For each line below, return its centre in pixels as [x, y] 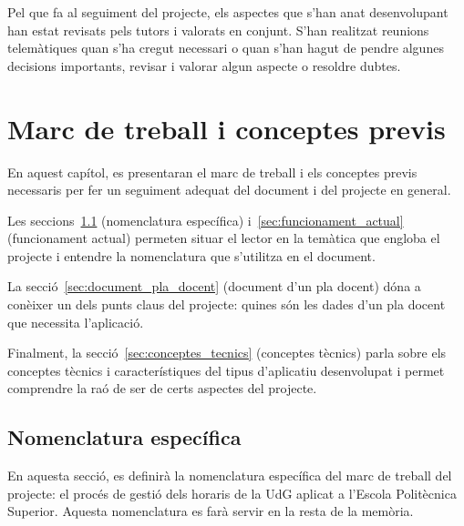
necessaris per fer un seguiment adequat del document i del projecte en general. [229, 190]
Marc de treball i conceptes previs [227, 128]
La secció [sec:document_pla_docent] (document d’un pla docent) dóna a [214, 286]
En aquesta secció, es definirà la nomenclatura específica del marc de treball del [230, 475]
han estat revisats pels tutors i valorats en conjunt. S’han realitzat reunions [218, 30]
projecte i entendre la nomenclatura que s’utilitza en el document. [191, 255]
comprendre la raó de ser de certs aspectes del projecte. [162, 388]
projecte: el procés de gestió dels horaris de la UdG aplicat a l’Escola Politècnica [232, 493]
